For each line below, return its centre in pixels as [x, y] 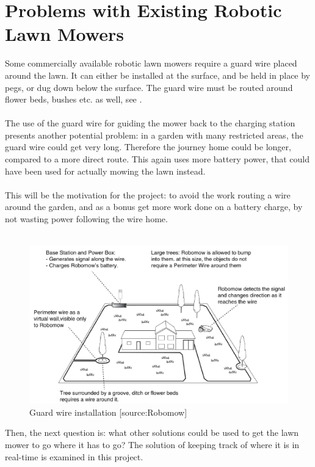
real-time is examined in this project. [74, 456]
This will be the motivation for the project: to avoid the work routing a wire [148, 194]
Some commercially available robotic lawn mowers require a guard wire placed [151, 63]
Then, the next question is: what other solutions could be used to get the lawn [152, 433]
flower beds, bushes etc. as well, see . [74, 99]
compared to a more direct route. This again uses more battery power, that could [157, 159]
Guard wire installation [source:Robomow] [108, 412]
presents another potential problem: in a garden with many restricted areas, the [154, 135]
